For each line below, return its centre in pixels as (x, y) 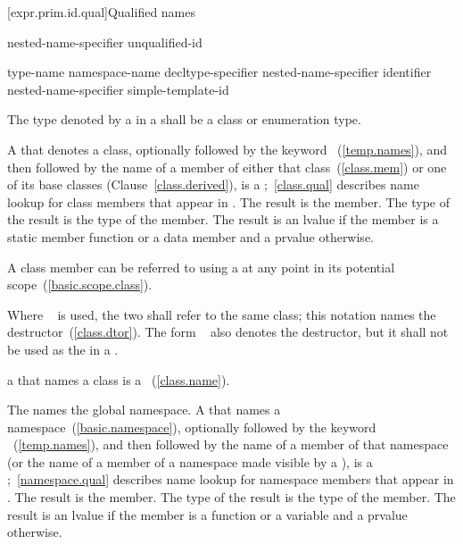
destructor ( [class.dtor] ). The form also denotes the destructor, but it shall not (228, 332)
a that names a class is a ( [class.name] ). (119, 379)
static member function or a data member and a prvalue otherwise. (190, 236)
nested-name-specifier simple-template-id (118, 89)
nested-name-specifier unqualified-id (105, 42)
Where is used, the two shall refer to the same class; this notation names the (222, 314)
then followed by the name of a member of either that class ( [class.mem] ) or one (227, 167)
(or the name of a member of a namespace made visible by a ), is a (190, 461)
